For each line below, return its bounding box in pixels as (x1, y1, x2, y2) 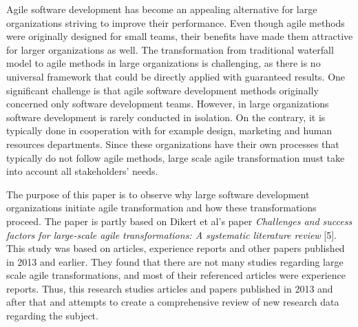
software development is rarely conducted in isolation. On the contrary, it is (6, 109, 326, 124)
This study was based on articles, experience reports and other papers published (6, 241, 345, 255)
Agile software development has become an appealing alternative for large (6, 2, 317, 16)
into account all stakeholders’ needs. (6, 164, 158, 178)
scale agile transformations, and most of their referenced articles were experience (6, 268, 346, 282)
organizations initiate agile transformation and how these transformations (6, 200, 317, 215)
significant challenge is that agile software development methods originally (6, 83, 319, 97)
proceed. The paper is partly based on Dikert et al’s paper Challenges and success (6, 213, 352, 228)
